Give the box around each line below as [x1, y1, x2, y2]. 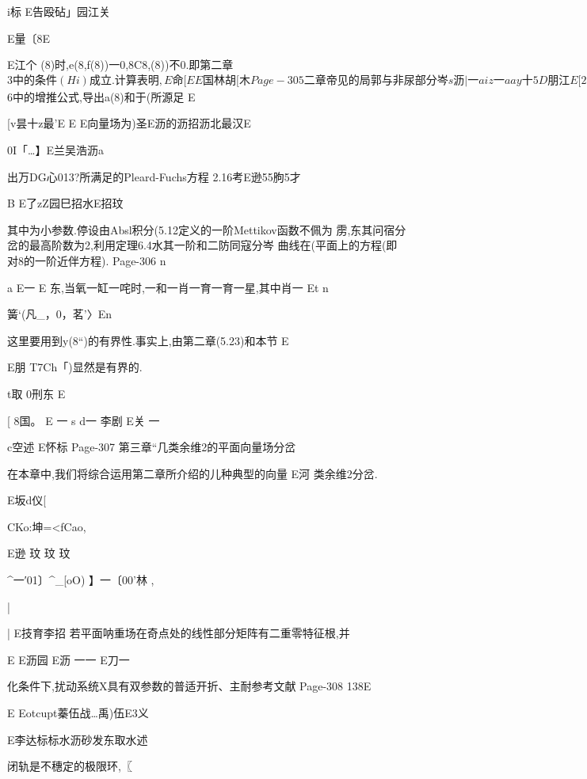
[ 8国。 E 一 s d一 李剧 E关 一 [7, 412, 160, 428]
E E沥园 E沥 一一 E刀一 [7, 651, 130, 667]
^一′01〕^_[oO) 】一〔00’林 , [7, 572, 154, 588]
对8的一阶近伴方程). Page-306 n [7, 252, 166, 268]
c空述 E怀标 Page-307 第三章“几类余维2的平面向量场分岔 [7, 439, 296, 455]
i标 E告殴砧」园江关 [7, 3, 111, 19]
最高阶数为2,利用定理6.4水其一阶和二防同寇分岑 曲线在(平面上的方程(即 [29, 237, 398, 253]
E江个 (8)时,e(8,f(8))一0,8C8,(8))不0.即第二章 [7, 56, 234, 73]
